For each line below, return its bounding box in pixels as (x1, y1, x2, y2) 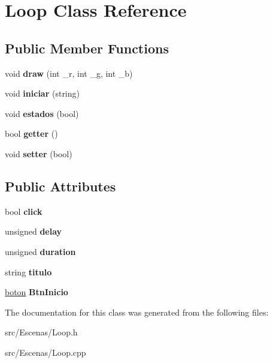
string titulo (5, 265, 52, 278)
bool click (5, 205, 43, 217)
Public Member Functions (5, 38, 169, 57)
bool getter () (5, 127, 58, 140)
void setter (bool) (5, 147, 72, 160)
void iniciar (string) (5, 87, 80, 100)
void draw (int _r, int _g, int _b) (5, 67, 133, 79)
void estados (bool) (5, 107, 79, 119)
